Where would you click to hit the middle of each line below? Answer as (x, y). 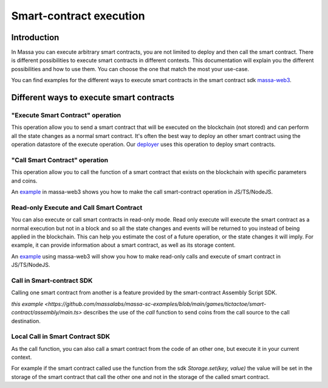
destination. (26, 321)
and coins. (24, 181)
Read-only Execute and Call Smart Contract (77, 207)
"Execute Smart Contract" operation (66, 116)
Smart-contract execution (78, 16)
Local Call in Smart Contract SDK (61, 336)
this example (27, 303)
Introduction (35, 37)
